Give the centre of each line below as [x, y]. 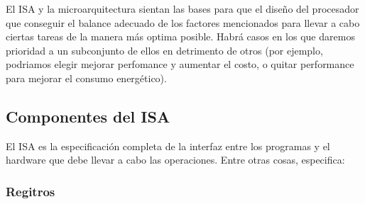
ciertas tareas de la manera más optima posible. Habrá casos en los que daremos [180, 36]
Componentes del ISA [88, 116]
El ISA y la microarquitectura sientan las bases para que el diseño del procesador [182, 8]
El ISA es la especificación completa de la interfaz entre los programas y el [168, 146]
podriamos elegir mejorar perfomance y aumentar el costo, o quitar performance [180, 64]
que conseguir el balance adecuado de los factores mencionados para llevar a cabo [183, 22]
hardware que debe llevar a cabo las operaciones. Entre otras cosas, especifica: [175, 160]
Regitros [31, 191]
